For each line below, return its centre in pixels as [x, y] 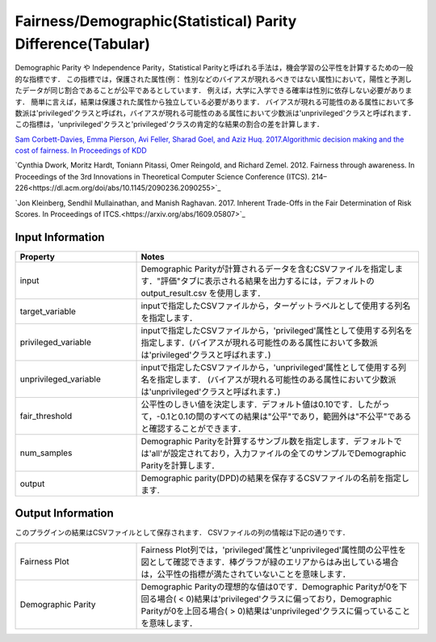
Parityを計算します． [180, 465]
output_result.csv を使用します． [203, 293]
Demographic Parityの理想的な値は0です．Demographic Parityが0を [270, 586]
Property [38, 256]
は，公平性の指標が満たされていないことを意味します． [246, 574]
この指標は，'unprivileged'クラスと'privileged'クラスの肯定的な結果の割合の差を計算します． [170, 125]
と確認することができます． [193, 429]
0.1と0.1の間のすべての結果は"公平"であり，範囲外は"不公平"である [286, 416]
